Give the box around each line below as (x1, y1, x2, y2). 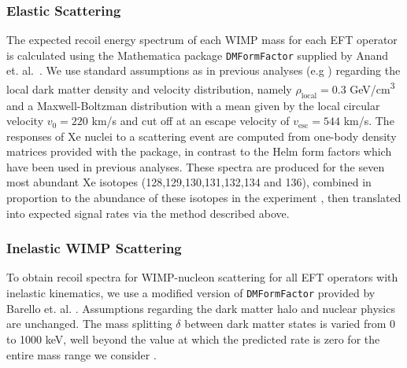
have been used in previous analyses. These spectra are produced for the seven (6, 158, 385, 175)
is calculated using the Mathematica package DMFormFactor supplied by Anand (6, 46, 389, 63)
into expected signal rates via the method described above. (6, 204, 290, 221)
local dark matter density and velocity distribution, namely (6, 80, 292, 97)
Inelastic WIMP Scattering (6, 238, 182, 258)
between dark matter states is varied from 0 (184, 315, 396, 332)
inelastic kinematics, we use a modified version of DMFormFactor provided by (6, 285, 376, 301)
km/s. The (343, 112, 394, 129)
